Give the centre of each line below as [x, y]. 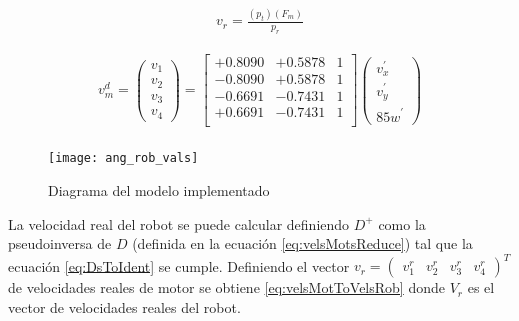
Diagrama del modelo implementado [159, 190]
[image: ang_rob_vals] [123, 158]
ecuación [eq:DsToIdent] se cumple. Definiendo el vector [179, 265]
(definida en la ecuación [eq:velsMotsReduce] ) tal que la [302, 243]
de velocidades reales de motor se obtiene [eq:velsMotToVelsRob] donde [226, 287]
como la [402, 223]
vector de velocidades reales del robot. [124, 306]
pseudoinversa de [60, 243]
